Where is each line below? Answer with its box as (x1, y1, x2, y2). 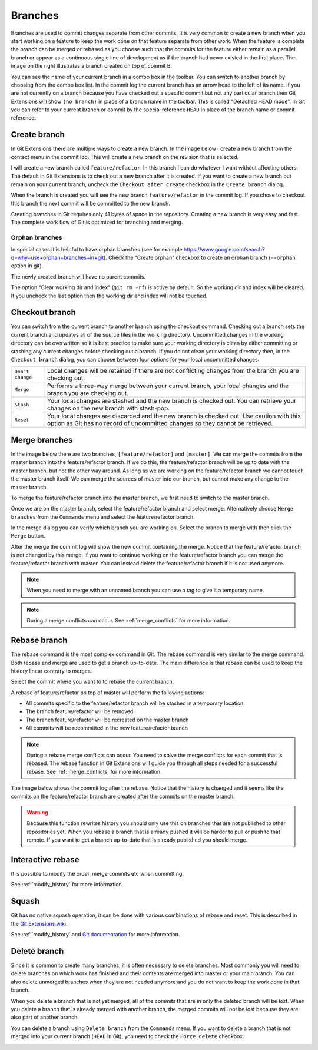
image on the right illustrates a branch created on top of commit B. (11, 62, 173, 69)
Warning (26, 809, 48, 816)
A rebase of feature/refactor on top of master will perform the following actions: (11, 689, 204, 696)
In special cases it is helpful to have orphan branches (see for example (11, 246, 183, 253)
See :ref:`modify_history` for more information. (11, 881, 124, 888)
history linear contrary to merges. (11, 667, 92, 674)
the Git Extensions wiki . (11, 920, 68, 927)
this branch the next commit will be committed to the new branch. (11, 200, 170, 207)
